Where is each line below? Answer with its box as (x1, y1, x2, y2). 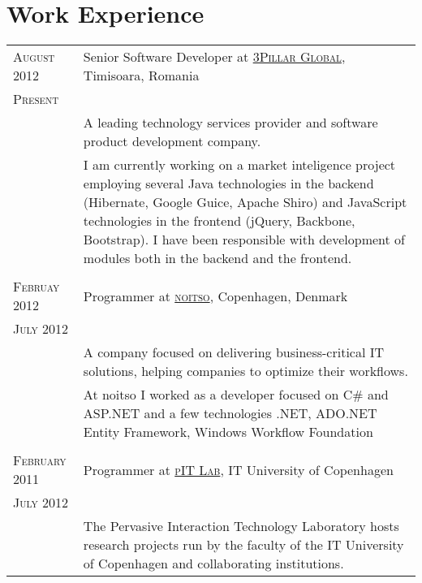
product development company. (83, 132, 261, 151)
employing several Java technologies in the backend (83, 174, 374, 193)
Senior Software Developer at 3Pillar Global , (83, 47, 346, 67)
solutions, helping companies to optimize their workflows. (83, 361, 408, 381)
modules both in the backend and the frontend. (83, 248, 352, 268)
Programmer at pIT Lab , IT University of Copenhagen (83, 460, 394, 479)
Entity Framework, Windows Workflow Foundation (83, 422, 373, 442)
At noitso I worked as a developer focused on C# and (83, 385, 389, 404)
